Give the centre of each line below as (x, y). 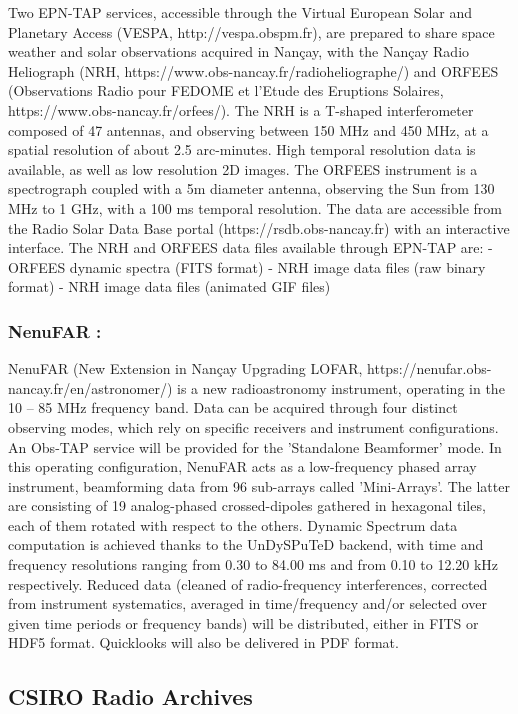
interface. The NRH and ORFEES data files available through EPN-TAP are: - (250, 247)
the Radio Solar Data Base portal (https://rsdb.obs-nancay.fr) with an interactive (259, 227)
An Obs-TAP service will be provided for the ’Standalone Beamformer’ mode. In (255, 446)
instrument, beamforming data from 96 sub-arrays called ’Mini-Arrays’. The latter (259, 485)
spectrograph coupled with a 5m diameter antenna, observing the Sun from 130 (251, 188)
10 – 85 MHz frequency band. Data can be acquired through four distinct (233, 407)
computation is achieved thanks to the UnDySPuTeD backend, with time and (246, 544)
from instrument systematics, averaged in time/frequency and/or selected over (247, 603)
